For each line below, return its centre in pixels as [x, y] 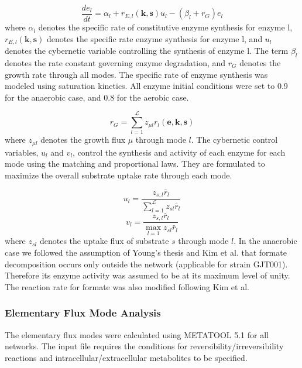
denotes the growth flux [83, 140]
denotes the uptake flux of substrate [104, 241]
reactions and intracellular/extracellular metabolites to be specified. [126, 357]
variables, [22, 152]
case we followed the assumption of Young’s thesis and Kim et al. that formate [146, 252]
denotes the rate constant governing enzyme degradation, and [115, 62]
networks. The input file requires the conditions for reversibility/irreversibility [144, 346]
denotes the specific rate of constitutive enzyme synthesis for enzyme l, [165, 27]
